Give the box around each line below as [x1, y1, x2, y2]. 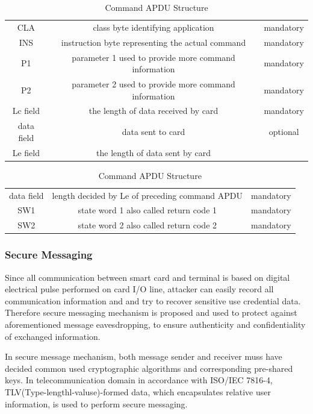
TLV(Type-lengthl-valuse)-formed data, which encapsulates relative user [5, 385, 271, 398]
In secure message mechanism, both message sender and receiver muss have [5, 350, 282, 363]
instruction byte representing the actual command [61, 36, 246, 48]
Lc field [12, 104, 40, 117]
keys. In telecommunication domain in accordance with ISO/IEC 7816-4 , [5, 374, 273, 386]
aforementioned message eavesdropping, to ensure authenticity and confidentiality [5, 318, 306, 330]
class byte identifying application [93, 20, 214, 33]
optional [268, 125, 299, 138]
